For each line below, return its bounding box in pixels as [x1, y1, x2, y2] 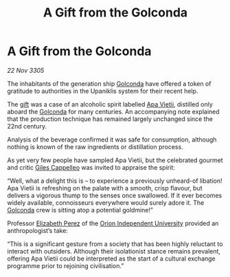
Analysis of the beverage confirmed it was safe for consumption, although [7, 135, 218, 144]
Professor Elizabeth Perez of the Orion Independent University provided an [7, 219, 219, 228]
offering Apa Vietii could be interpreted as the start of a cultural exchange [7, 254, 216, 263]
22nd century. [7, 122, 47, 130]
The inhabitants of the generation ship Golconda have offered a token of [7, 79, 211, 87]
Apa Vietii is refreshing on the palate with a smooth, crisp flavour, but [7, 184, 203, 192]
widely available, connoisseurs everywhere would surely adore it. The [7, 198, 205, 207]
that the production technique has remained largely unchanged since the [7, 115, 213, 123]
